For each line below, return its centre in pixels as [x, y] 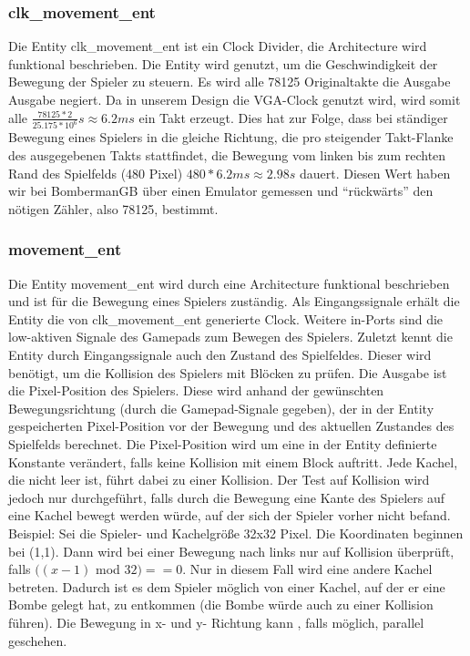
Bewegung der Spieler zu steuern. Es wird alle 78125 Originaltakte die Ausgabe [230, 82]
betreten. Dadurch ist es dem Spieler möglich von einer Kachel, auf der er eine [227, 586]
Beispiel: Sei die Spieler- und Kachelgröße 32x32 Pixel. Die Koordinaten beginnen [236, 533]
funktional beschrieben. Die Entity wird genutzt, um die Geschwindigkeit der [223, 63]
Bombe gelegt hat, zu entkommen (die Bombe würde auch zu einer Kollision [221, 605]
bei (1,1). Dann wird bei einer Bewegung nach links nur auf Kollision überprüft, [231, 551]
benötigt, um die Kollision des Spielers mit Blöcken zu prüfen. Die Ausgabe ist [228, 372]
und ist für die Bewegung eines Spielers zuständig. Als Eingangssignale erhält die [234, 301]
